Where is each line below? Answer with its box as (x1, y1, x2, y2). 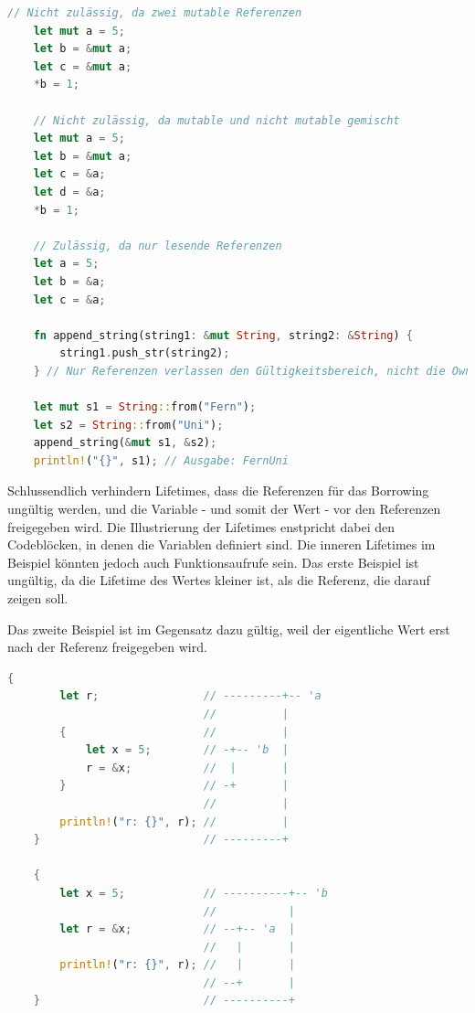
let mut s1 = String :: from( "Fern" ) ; (33, 400, 257, 414)
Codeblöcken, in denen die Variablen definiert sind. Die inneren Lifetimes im (7, 535, 436, 554)
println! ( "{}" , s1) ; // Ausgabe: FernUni (33, 453, 289, 467)
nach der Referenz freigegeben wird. (7, 637, 207, 656)
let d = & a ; (33, 185, 106, 198)
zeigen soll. (7, 589, 69, 607)
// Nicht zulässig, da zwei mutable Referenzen (7, 6, 302, 19)
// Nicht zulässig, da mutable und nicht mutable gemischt (33, 113, 400, 127)
